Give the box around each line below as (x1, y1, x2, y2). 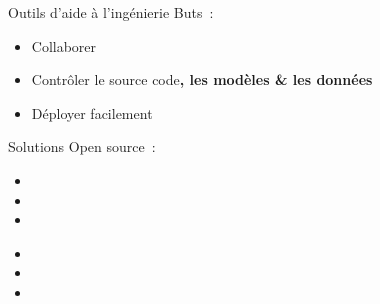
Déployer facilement (31, 102, 153, 123)
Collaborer (31, 35, 97, 56)
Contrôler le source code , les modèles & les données (31, 69, 373, 90)
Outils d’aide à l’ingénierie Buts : (8, 2, 214, 22)
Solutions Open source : (8, 136, 156, 157)
